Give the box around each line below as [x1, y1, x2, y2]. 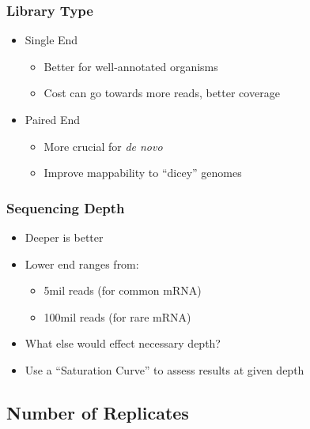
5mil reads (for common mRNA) [43, 282, 202, 299]
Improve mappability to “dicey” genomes [43, 164, 242, 181]
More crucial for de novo [43, 137, 163, 154]
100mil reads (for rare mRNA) [43, 308, 191, 325]
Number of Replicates [6, 400, 189, 424]
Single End [25, 32, 78, 48]
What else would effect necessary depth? [25, 335, 221, 352]
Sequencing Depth [6, 198, 125, 217]
